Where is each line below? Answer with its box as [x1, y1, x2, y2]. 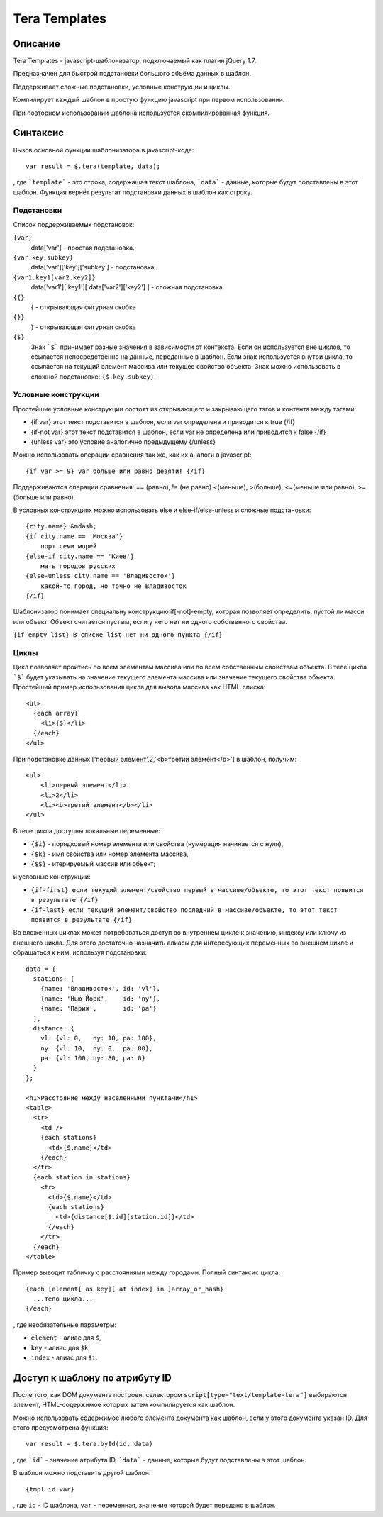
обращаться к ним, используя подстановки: [13, 948, 147, 957]
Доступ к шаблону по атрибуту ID [13, 1372, 172, 1384]
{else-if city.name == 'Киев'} [26, 552, 135, 560]
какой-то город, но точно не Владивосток [40, 582, 187, 590]
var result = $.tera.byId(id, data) [26, 1440, 153, 1448]
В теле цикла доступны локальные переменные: [13, 826, 161, 835]
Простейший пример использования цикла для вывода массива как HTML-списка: [13, 683, 266, 691]
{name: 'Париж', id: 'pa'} [40, 1004, 157, 1013]
